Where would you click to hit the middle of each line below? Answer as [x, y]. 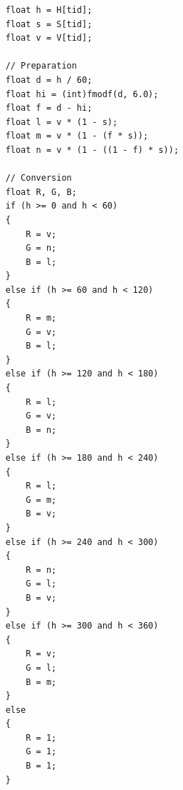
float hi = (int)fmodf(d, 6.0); [82, 94]
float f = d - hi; [49, 108]
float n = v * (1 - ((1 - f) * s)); [92, 150]
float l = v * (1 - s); [62, 122]
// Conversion [38, 178]
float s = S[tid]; [49, 24]
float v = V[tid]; [49, 38]
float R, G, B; [41, 192]
